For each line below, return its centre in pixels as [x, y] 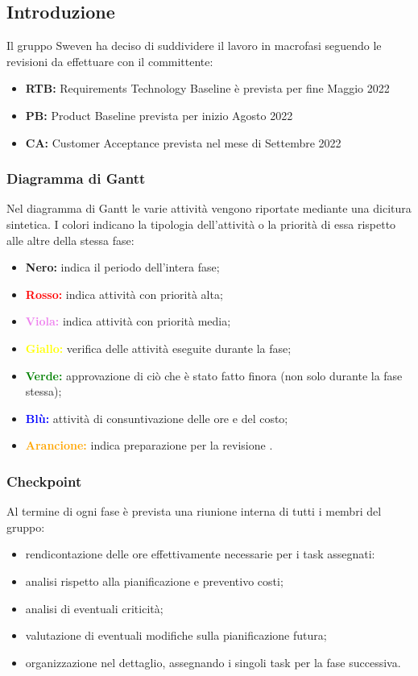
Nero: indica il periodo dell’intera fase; [122, 267]
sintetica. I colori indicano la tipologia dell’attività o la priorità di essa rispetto [201, 224]
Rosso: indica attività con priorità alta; [124, 294]
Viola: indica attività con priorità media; [128, 321]
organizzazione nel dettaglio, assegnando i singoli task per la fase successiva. [213, 662]
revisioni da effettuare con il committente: [110, 61]
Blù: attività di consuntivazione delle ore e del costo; [157, 418]
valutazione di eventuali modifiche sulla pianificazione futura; [176, 635]
